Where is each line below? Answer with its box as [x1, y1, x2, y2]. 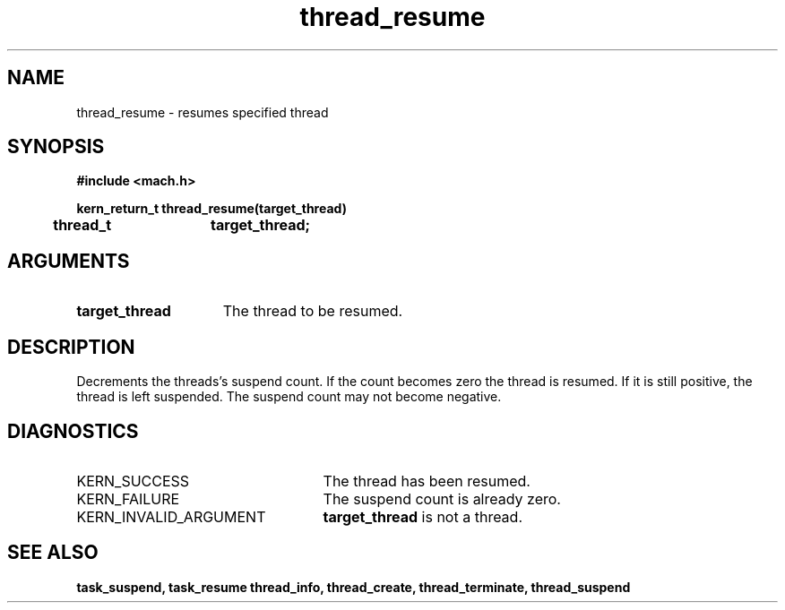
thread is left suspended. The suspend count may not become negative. [76, 389, 502, 405]
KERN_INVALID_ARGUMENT [76, 507, 266, 526]
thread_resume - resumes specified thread [76, 104, 329, 120]
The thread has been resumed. [323, 471, 531, 490]
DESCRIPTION [7, 335, 135, 358]
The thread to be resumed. [222, 302, 403, 321]
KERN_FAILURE [76, 489, 180, 508]
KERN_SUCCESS [76, 471, 190, 490]
